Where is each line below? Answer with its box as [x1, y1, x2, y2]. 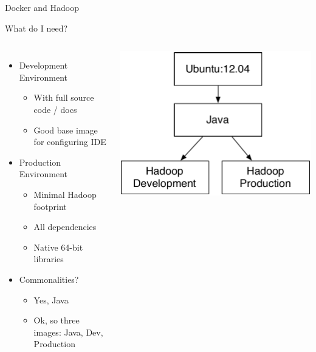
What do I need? [5, 21, 68, 34]
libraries [33, 252, 64, 265]
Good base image [33, 123, 98, 136]
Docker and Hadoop [5, 1, 79, 13]
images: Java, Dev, [33, 325, 103, 338]
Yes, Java [33, 293, 69, 306]
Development [19, 59, 68, 72]
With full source [33, 91, 94, 104]
